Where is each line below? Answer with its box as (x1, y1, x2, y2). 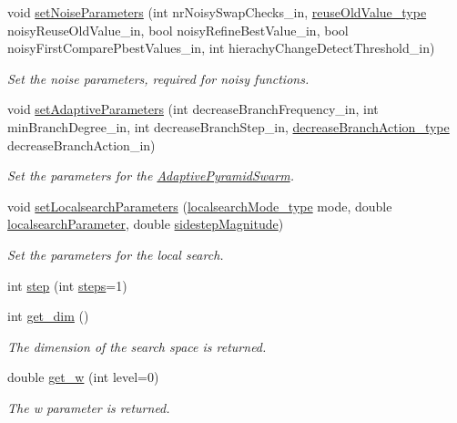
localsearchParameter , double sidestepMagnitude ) (7, 214, 284, 233)
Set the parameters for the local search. (7, 244, 224, 263)
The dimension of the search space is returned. (7, 336, 267, 356)
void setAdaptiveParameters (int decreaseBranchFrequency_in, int (7, 99, 379, 119)
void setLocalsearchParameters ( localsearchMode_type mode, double (7, 196, 392, 215)
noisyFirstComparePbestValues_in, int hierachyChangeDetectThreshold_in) (7, 38, 435, 57)
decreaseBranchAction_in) (7, 135, 156, 154)
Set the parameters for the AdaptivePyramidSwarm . (7, 166, 294, 185)
